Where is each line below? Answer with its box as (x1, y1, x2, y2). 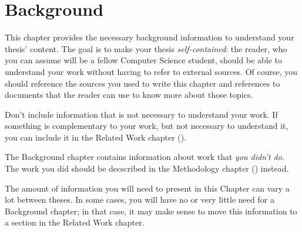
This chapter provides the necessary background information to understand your (5, 31, 294, 43)
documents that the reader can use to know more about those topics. (5, 88, 253, 101)
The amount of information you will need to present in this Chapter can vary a (5, 182, 290, 194)
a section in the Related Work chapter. (5, 216, 145, 228)
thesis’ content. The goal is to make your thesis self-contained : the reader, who (5, 42, 287, 54)
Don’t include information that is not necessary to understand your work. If (5, 108, 278, 120)
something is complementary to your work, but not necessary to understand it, (5, 120, 288, 132)
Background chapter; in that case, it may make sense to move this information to (5, 204, 297, 217)
